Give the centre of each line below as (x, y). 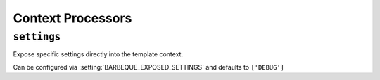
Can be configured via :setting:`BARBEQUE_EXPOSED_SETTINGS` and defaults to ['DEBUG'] (149, 67)
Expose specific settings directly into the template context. (98, 54)
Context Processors (72, 18)
